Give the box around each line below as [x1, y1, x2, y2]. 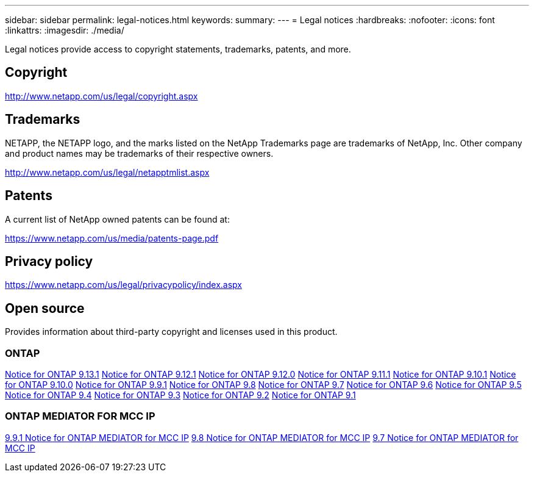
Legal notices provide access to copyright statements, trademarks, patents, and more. [5, 44, 351, 54]
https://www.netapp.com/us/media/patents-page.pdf [5, 232, 219, 243]
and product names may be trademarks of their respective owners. [5, 148, 274, 159]
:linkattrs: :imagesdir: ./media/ [5, 25, 124, 35]
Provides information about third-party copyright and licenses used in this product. [5, 326, 338, 337]
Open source [5, 300, 85, 316]
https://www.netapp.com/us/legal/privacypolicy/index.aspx [5, 279, 242, 290]
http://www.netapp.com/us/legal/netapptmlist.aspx [5, 167, 210, 178]
